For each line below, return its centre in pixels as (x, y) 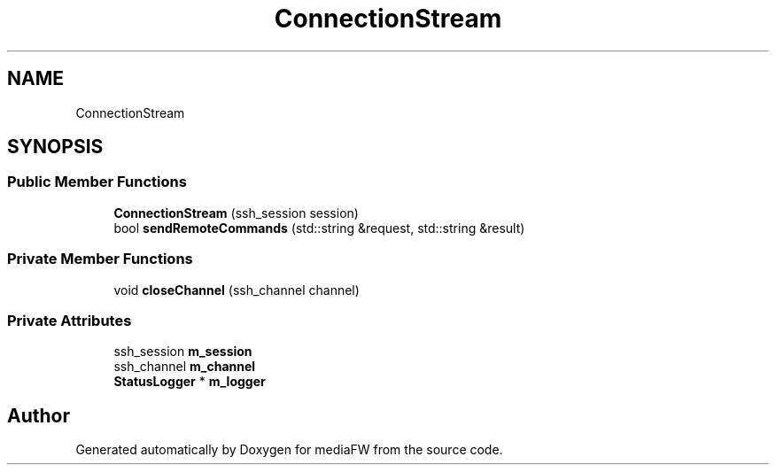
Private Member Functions (100, 259)
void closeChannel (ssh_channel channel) (237, 290)
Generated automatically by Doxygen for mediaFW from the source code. (289, 450)
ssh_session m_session (183, 352)
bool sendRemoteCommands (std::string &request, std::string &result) (319, 228)
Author (39, 415)
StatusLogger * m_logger (190, 382)
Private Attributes (70, 320)
